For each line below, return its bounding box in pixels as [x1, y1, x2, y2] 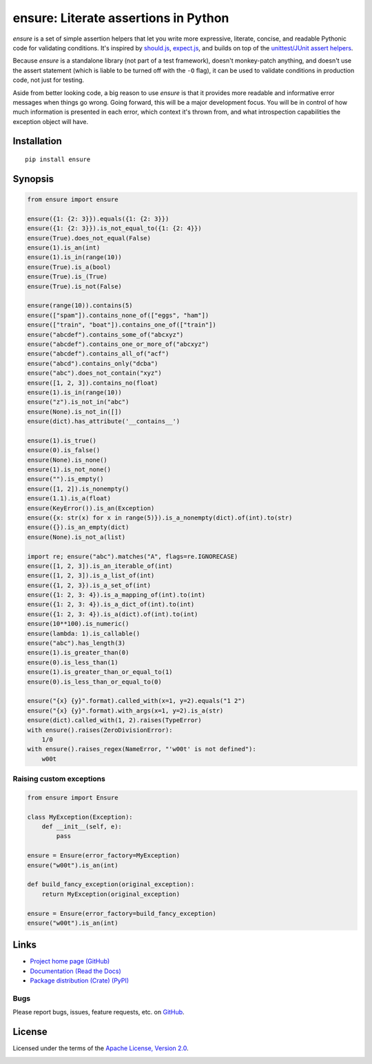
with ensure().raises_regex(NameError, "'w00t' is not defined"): [27, 745, 256, 753]
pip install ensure [25, 156, 91, 163]
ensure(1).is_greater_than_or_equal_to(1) [27, 668, 173, 676]
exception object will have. [12, 117, 89, 125]
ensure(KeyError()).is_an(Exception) [27, 504, 155, 512]
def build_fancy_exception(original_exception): [27, 881, 195, 888]
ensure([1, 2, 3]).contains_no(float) [27, 379, 158, 387]
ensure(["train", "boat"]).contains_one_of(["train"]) [27, 321, 216, 329]
